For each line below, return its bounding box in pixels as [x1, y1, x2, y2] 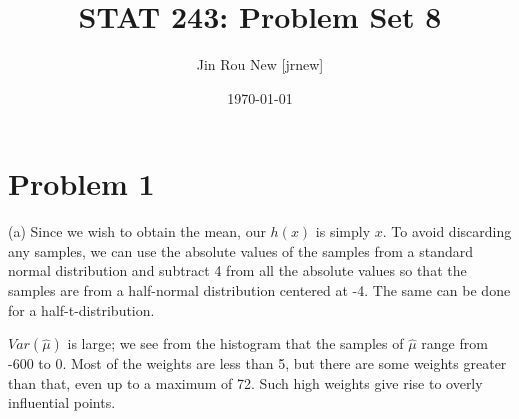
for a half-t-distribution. [8, 299, 155, 320]
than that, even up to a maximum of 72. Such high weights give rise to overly [8, 372, 483, 393]
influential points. [8, 392, 116, 413]
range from [421, 333, 488, 354]
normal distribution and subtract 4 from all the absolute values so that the [8, 260, 467, 281]
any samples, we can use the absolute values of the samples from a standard [8, 240, 473, 261]
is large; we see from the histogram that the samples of [67, 333, 404, 354]
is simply [315, 221, 371, 242]
